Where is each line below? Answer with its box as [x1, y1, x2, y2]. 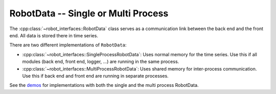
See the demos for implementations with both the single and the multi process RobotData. [9, 82, 199, 88]
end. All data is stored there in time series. [9, 32, 98, 38]
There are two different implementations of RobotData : [9, 42, 127, 48]
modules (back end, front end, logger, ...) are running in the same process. [22, 59, 179, 65]
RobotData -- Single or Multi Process [9, 8, 169, 19]
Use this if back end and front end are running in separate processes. [22, 73, 169, 79]
